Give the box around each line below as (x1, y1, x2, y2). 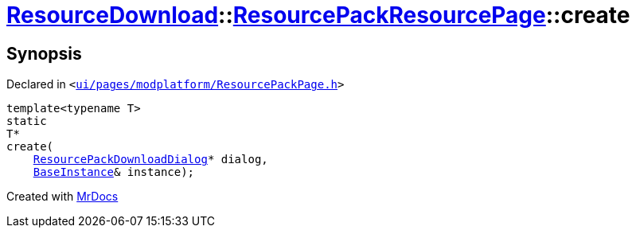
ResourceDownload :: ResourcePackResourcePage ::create (6, 2, 630, 29)
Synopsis (6, 43, 82, 64)
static (6, 115, 47, 128)
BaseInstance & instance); (33, 166, 195, 179)
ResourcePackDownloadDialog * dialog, (33, 153, 268, 166)
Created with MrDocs (6, 189, 119, 204)
